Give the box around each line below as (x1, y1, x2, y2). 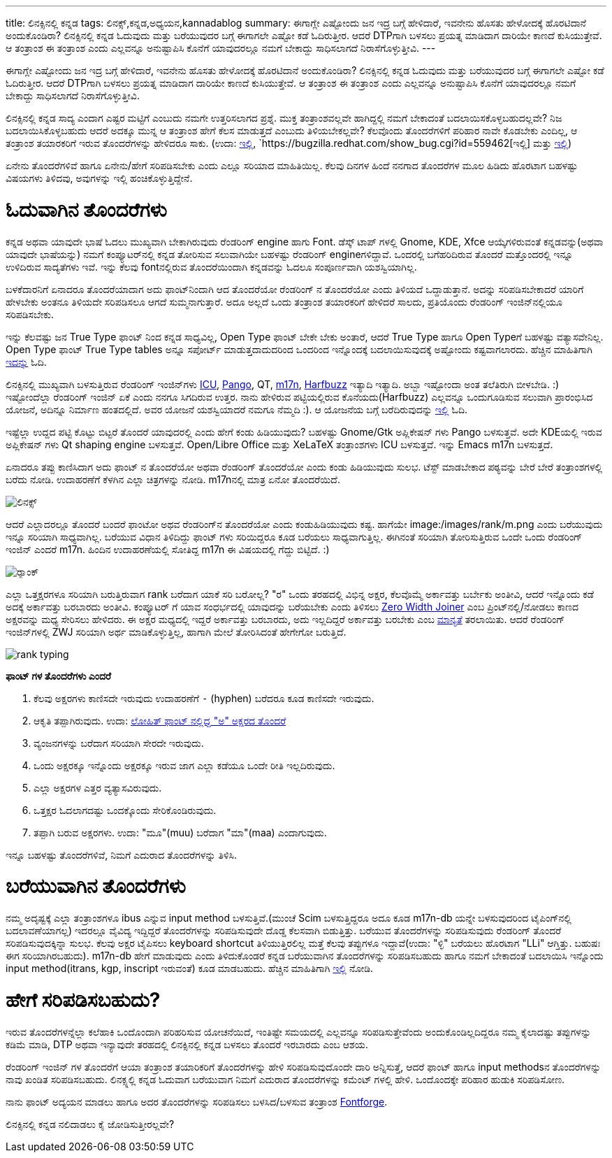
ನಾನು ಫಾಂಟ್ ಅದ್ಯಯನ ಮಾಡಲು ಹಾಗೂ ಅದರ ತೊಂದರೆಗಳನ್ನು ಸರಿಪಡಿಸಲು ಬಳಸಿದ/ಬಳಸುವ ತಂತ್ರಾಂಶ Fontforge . (6, 1095, 388, 1108)
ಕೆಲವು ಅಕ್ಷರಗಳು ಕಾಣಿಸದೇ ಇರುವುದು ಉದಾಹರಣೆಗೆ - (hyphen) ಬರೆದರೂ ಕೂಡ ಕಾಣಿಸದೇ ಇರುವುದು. (34, 692, 374, 704)
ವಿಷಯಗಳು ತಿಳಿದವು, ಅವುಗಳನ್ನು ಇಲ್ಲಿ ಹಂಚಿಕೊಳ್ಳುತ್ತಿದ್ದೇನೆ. (6, 172, 193, 184)
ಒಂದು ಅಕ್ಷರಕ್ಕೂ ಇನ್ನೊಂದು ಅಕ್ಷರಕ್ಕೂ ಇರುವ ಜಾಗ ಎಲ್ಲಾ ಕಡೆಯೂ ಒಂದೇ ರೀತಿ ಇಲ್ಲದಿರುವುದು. (34, 759, 335, 771)
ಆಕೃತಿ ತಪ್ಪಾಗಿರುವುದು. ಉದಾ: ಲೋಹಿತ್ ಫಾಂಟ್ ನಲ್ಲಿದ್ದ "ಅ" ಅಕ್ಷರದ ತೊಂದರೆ (34, 714, 286, 727)
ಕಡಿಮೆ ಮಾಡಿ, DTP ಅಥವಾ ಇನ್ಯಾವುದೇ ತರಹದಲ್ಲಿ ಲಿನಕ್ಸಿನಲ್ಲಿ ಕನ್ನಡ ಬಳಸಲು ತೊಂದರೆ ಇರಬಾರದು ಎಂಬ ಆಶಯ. (6, 1038, 368, 1050)
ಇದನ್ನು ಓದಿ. (6, 355, 47, 368)
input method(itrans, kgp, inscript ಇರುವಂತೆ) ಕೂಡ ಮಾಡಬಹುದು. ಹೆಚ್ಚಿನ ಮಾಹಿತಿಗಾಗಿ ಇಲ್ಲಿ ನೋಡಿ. (6, 962, 374, 974)
